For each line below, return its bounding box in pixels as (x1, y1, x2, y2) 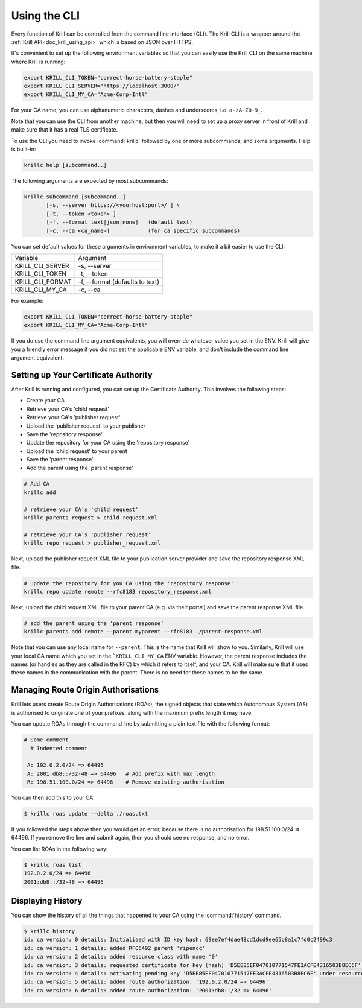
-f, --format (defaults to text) (78, 277, 160, 286)
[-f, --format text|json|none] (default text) (46, 219, 193, 226)
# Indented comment (30, 745, 88, 752)
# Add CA (24, 480, 50, 487)
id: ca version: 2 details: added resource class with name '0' (24, 953, 218, 960)
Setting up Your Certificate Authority (11, 370, 153, 380)
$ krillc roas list (24, 861, 81, 868)
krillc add (24, 489, 56, 496)
